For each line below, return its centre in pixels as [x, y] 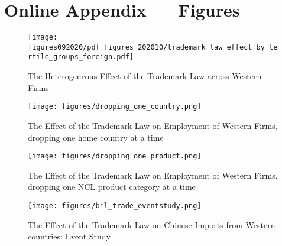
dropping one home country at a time [96, 137]
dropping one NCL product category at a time [112, 187]
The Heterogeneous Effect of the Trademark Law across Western [145, 76]
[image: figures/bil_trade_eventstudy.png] [115, 205]
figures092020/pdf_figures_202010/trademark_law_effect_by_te [153, 47]
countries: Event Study [69, 236]
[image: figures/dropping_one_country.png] [115, 107]
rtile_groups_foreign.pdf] [81, 57]
